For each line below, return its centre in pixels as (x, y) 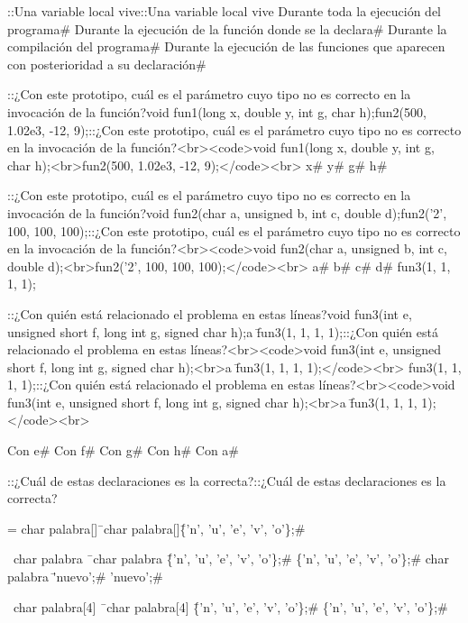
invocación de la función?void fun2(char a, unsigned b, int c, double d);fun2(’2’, (227, 212)
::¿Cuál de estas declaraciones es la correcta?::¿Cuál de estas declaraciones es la (227, 480)
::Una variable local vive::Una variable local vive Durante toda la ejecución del (224, 11)
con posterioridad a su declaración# (107, 64)
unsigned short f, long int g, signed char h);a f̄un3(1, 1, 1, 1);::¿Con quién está (223, 331)
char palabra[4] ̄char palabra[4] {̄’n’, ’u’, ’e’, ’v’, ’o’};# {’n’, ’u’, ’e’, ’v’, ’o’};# (230, 606)
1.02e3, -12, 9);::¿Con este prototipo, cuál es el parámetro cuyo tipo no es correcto (234, 129)
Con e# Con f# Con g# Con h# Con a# (124, 450)
